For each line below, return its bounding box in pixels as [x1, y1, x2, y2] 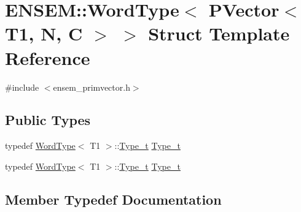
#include [5, 80, 39, 93]
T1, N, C [5, 21, 83, 46]
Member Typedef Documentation [5, 189, 222, 208]
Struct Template [148, 21, 290, 46]
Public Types [5, 110, 91, 129]
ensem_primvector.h [53, 80, 130, 93]
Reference [5, 45, 90, 70]
